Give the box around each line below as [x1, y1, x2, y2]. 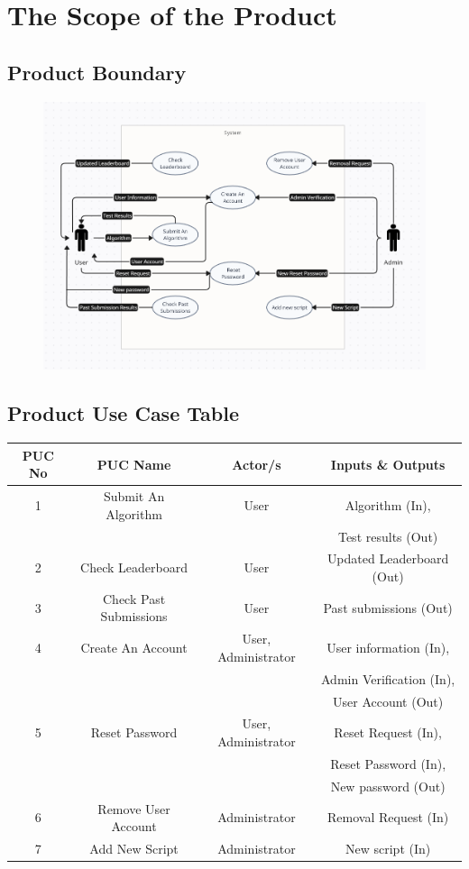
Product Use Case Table [7, 399, 239, 427]
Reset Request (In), [334, 723, 442, 742]
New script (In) [345, 839, 431, 857]
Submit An [103, 487, 165, 506]
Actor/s [232, 454, 281, 473]
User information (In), [326, 638, 450, 657]
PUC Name [97, 454, 171, 473]
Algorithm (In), [345, 495, 431, 514]
